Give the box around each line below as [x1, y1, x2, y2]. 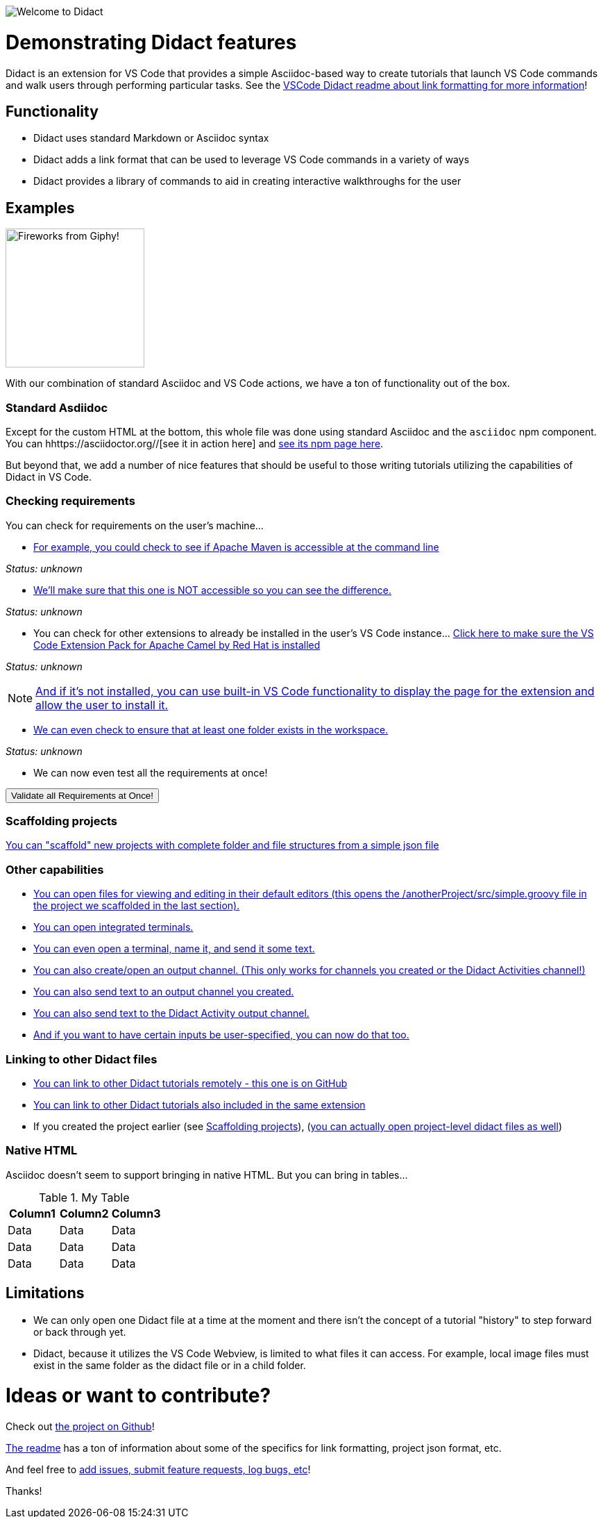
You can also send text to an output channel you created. [33, 986, 294, 998]
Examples [6, 199, 75, 217]
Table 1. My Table [39, 1190, 130, 1204]
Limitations [6, 1284, 85, 1302]
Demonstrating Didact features [6, 30, 297, 54]
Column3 [111, 1206, 161, 1220]
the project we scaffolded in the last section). [33, 900, 240, 912]
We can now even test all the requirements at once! [33, 766, 268, 779]
